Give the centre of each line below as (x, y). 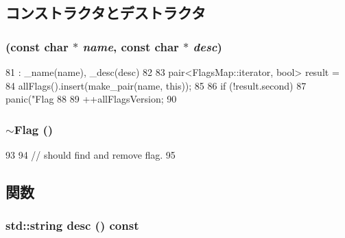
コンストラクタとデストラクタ (106, 13)
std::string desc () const (72, 225)
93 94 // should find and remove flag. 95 (91, 155)
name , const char (131, 46)
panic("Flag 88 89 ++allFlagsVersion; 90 (91, 99)
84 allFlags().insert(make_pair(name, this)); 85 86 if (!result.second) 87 (156, 85)
